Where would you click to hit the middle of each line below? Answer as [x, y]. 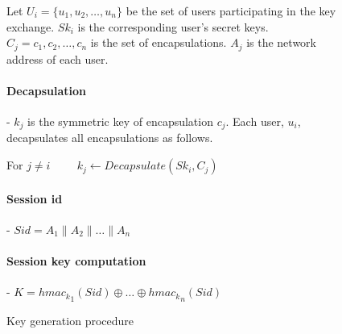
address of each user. [58, 58]
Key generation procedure [70, 320]
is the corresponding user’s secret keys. [173, 26]
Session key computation [76, 261]
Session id [35, 198]
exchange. [31, 26]
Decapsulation [46, 90]
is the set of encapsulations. [159, 42]
